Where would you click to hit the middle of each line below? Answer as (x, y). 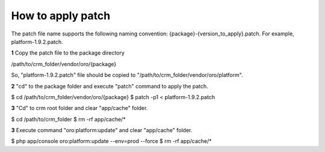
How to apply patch (61, 16)
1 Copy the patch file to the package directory (68, 53)
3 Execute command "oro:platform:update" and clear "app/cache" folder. (102, 130)
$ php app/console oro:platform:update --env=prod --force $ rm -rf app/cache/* (111, 141)
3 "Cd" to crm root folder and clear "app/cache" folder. (79, 108)
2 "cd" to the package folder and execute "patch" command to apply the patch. (110, 86)
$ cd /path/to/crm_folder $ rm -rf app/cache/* (68, 119)
